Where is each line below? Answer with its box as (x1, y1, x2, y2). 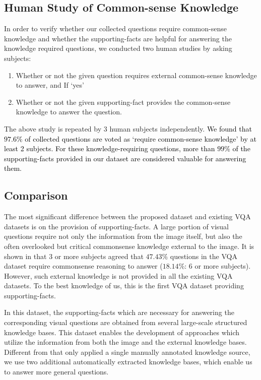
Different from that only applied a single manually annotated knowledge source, (4, 346, 250, 357)
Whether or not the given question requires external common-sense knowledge (16, 70, 257, 80)
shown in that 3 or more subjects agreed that (4, 250, 144, 261)
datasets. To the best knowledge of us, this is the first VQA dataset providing (4, 280, 244, 291)
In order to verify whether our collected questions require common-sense (4, 23, 227, 34)
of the (232, 143, 250, 154)
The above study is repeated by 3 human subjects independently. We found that (4, 123, 252, 134)
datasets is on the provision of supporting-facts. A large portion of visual (4, 221, 229, 231)
